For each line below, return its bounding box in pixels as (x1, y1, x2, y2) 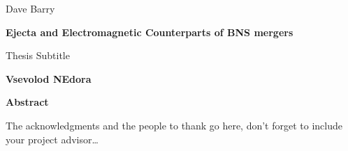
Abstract (6, 95, 49, 109)
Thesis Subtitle (6, 48, 70, 63)
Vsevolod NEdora (6, 71, 92, 86)
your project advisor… (6, 132, 99, 146)
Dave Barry (6, 1, 55, 15)
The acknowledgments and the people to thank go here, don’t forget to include (6, 118, 342, 132)
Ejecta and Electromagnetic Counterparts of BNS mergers (6, 24, 293, 39)
